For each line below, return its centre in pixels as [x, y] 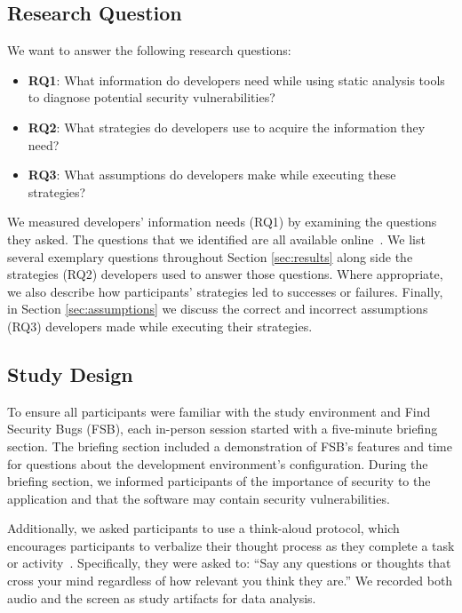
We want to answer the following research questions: [149, 50]
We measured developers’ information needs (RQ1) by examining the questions [222, 222]
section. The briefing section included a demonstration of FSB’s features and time [230, 446]
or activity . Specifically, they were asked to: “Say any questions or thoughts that [229, 563]
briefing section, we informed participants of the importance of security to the [219, 481]
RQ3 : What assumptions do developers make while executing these [212, 175]
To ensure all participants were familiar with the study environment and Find [219, 411]
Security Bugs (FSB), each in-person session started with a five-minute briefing [223, 429]
